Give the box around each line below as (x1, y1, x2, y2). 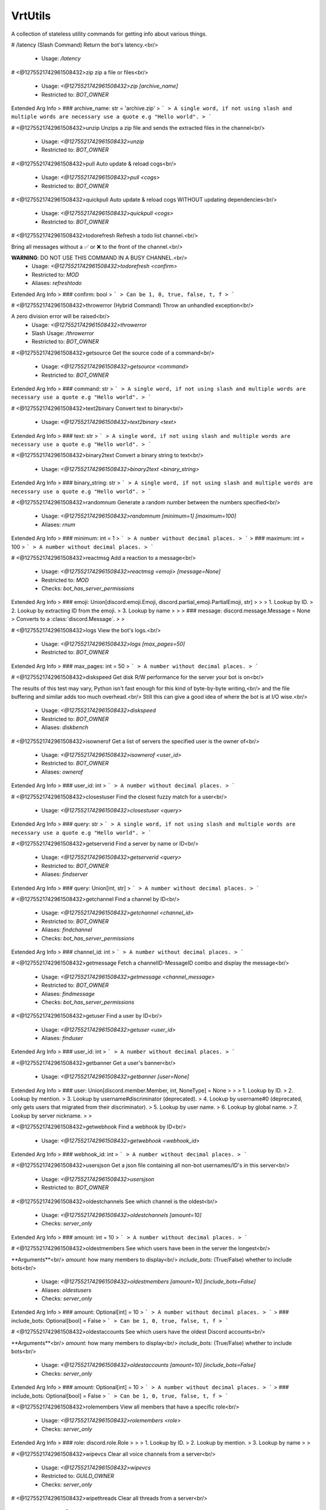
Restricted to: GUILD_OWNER (41, 1473, 115, 1480)
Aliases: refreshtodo (31, 280, 82, 287)
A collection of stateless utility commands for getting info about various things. (11, 30, 208, 37)
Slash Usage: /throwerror (31, 330, 94, 337)
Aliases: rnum (41, 521, 75, 528)
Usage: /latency (41, 55, 81, 62)
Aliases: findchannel (41, 926, 92, 933)
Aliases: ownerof (41, 768, 83, 776)
